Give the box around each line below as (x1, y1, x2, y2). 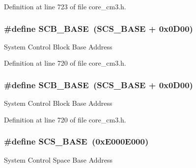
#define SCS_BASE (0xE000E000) (4, 135, 149, 147)
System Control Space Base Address (4, 154, 113, 165)
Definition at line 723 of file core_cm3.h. (4, 1, 126, 11)
